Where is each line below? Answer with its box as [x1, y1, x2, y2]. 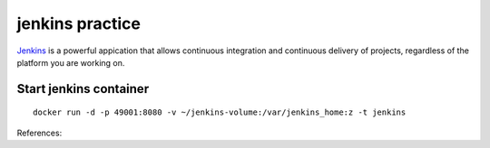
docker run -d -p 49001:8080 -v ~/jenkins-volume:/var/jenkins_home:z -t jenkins [33, 107, 407, 117]
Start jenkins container [16, 81, 150, 97]
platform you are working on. [16, 57, 125, 68]
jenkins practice [16, 14, 141, 33]
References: [16, 127, 63, 138]
